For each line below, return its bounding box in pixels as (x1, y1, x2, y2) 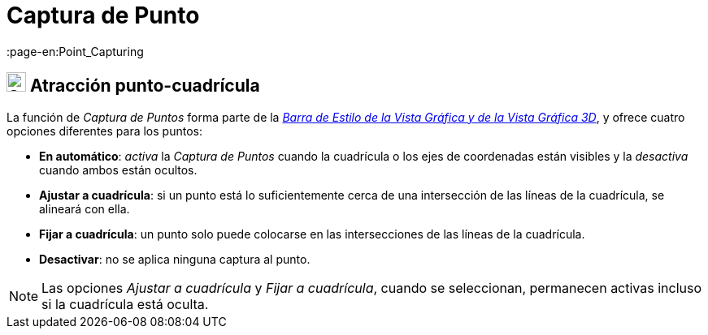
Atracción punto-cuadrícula (29, 75, 260, 97)
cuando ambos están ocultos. (39, 162, 198, 177)
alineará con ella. (39, 201, 130, 216)
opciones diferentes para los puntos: (7, 123, 202, 138)
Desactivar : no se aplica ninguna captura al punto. (39, 251, 311, 266)
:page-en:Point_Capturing (7, 44, 144, 58)
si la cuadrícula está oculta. (41, 295, 209, 312)
